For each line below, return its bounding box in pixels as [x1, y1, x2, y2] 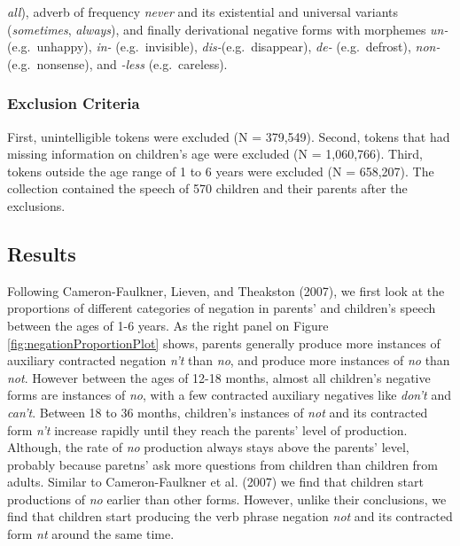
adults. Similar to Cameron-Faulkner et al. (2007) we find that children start [7, 472, 424, 491]
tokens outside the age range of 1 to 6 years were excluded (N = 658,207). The [7, 161, 434, 180]
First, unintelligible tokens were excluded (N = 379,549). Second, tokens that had [7, 127, 450, 145]
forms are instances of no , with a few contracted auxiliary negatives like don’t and [7, 386, 451, 404]
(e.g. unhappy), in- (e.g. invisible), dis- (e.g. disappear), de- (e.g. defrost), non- [7, 37, 441, 56]
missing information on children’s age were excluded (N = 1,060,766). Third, [7, 144, 424, 163]
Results [7, 239, 76, 267]
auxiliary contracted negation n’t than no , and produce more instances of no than [7, 351, 450, 370]
